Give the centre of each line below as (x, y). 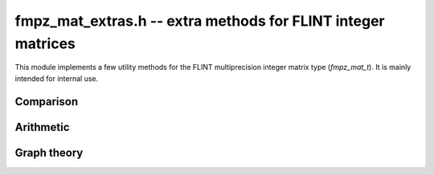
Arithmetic (42, 127)
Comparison (47, 102)
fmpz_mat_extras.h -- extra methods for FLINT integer (200, 21)
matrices (45, 43)
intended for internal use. (57, 78)
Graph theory (49, 153)
